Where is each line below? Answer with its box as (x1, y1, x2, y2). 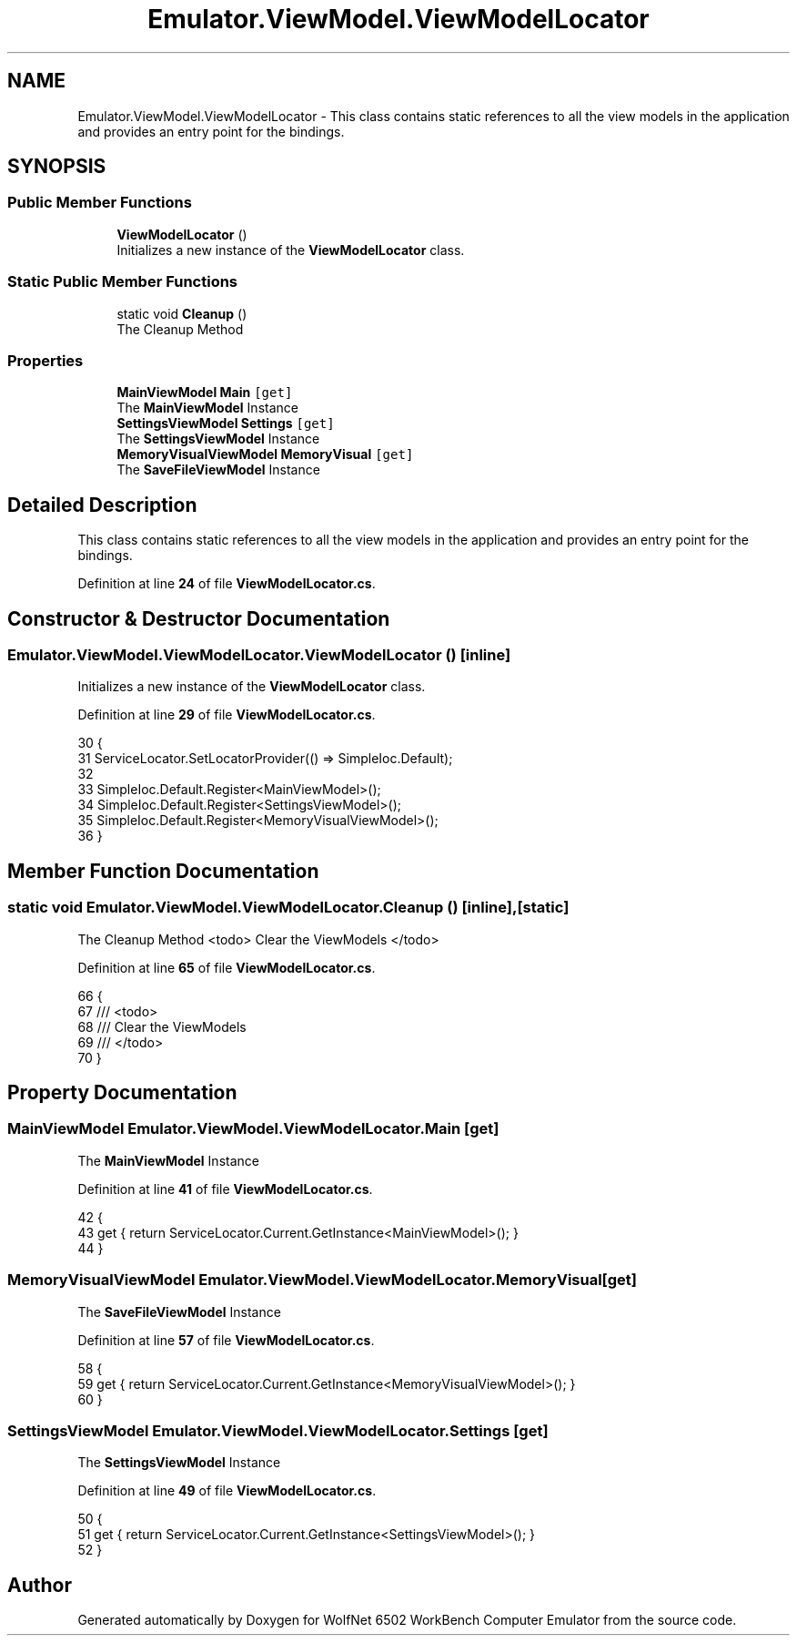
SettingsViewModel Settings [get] (116, 415, 335, 432)
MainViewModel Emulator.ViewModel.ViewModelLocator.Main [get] (7, 1119, 499, 1138)
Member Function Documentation (7, 859, 319, 883)
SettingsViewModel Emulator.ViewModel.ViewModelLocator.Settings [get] (7, 1421, 549, 1440)
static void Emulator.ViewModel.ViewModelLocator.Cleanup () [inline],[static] (7, 898, 570, 917)
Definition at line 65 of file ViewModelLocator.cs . (77, 959, 376, 975)
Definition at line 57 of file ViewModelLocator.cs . (77, 1332, 375, 1348)
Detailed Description (7, 493, 197, 516)
